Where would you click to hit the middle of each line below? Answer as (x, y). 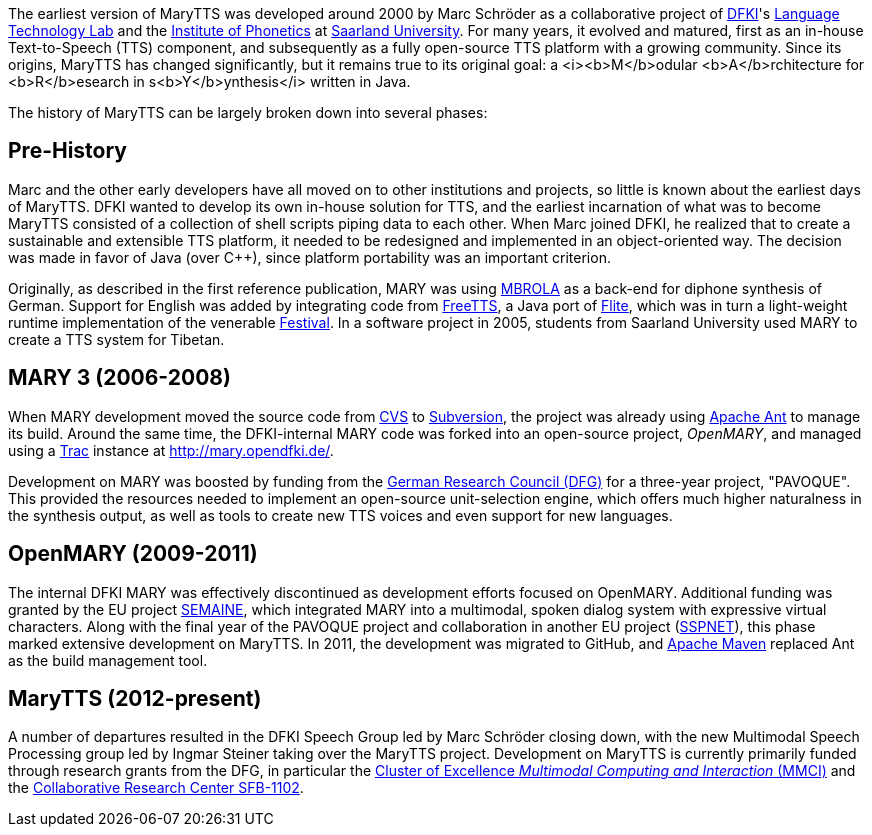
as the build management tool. (108, 660)
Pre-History (68, 151)
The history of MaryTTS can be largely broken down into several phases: (248, 112)
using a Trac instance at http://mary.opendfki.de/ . (171, 450)
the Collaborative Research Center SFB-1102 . (156, 788)
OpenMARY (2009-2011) (133, 554)
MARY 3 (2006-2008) (119, 378)
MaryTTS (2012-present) (135, 698)
